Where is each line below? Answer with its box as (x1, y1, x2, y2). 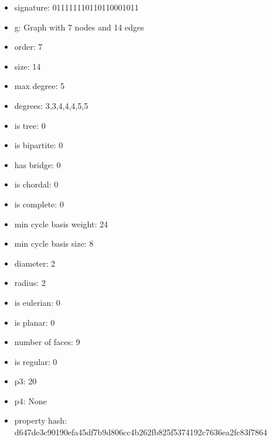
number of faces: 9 (14, 336, 80, 348)
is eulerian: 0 (14, 296, 60, 308)
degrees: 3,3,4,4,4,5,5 (14, 99, 89, 111)
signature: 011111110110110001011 (14, 1, 139, 13)
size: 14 (14, 60, 41, 72)
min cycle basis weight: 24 (14, 217, 108, 230)
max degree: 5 (14, 80, 64, 92)
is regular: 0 (14, 355, 57, 367)
